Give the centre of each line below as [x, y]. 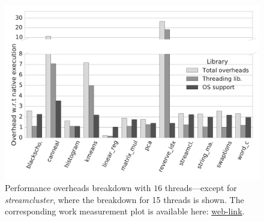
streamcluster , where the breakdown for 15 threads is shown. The [124, 199]
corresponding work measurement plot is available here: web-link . [125, 211]
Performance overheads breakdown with [78, 188]
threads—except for [201, 188]
